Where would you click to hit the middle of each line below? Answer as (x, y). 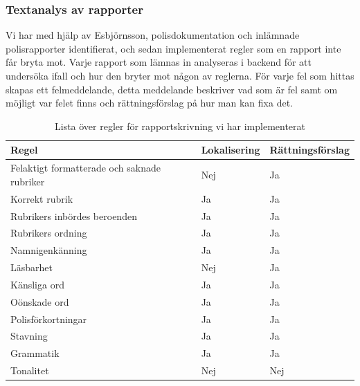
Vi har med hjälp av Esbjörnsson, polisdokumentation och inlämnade (153, 35)
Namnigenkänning (49, 250)
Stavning (29, 336)
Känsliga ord (37, 284)
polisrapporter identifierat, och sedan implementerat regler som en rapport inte (173, 48)
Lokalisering (231, 150)
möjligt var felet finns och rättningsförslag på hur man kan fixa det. (149, 103)
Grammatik (35, 353)
